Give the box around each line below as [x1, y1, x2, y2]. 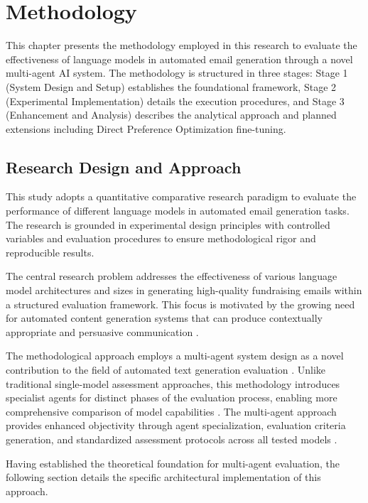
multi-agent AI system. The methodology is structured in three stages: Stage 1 [6, 65, 348, 80]
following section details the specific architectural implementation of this [6, 470, 321, 485]
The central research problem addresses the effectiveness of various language [6, 269, 337, 283]
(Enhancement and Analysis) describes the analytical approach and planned [6, 107, 337, 122]
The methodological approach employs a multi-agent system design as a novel [6, 348, 344, 363]
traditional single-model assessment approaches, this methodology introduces [6, 376, 340, 391]
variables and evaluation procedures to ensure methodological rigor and [6, 231, 316, 246]
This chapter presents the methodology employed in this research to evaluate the [6, 38, 357, 53]
